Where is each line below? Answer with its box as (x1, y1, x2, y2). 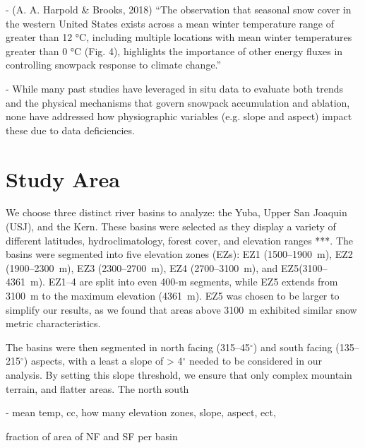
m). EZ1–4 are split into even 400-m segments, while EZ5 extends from (30, 274, 338, 289)
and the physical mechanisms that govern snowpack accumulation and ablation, (6, 95, 350, 110)
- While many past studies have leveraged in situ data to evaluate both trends (6, 81, 344, 95)
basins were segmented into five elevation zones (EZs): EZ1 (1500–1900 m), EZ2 (6, 247, 353, 261)
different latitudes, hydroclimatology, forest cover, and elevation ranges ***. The (6, 232, 353, 247)
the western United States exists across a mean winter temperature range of (6, 16, 334, 30)
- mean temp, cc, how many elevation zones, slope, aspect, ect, (6, 405, 276, 420)
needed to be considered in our (189, 353, 322, 368)
